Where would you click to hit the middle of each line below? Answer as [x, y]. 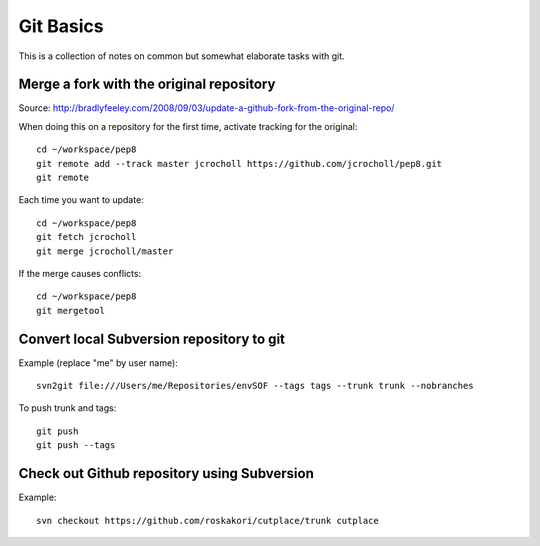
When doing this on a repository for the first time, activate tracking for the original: [188, 126]
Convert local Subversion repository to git [151, 338]
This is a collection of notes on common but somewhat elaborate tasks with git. [181, 56]
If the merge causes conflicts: [80, 273]
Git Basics [61, 26]
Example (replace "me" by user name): [98, 362]
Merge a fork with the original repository [147, 84]
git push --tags [76, 445]
